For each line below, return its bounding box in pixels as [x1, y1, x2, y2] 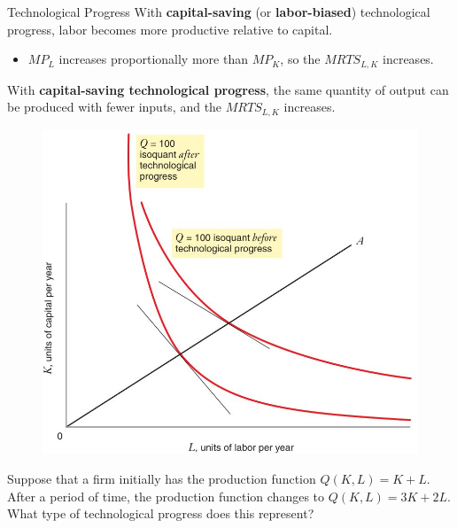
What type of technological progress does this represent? [7, 504, 314, 523]
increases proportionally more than [58, 50, 248, 68]
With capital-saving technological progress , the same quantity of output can [7, 80, 449, 98]
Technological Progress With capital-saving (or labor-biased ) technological [7, 3, 430, 20]
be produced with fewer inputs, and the [7, 97, 222, 116]
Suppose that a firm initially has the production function [7, 469, 316, 487]
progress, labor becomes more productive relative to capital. [7, 19, 333, 38]
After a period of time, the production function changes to [7, 486, 325, 505]
